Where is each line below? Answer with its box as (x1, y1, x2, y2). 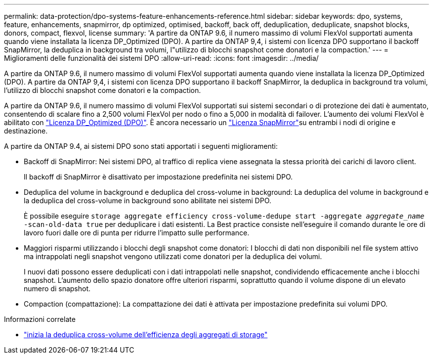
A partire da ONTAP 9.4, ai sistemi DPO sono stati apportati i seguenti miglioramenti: (4, 142, 278, 150)
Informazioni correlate (4, 315, 76, 323)
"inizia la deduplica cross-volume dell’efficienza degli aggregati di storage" (24, 330, 268, 339)
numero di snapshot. (24, 284, 91, 293)
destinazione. (4, 127, 48, 135)
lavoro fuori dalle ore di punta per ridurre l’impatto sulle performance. (24, 228, 250, 237)
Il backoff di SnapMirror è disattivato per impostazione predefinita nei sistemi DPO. (24, 173, 293, 181)
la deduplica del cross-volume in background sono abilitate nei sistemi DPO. (24, 196, 271, 205)
